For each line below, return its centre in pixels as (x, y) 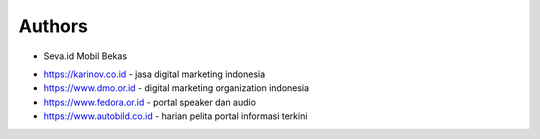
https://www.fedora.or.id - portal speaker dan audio (150, 102)
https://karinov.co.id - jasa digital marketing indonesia (154, 74)
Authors (53, 26)
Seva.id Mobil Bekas (85, 56)
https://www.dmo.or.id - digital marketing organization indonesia (176, 88)
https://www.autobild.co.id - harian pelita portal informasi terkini (175, 116)
